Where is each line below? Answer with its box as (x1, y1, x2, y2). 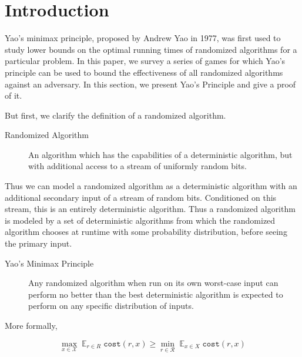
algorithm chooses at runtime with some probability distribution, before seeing (5, 225, 287, 238)
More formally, (5, 319, 58, 331)
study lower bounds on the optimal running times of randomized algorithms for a (5, 43, 297, 55)
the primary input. (5, 237, 72, 250)
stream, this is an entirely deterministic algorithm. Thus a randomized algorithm (5, 203, 296, 215)
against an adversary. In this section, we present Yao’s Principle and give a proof (5, 78, 296, 90)
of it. (5, 89, 22, 102)
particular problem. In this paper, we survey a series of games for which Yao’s (5, 55, 286, 67)
